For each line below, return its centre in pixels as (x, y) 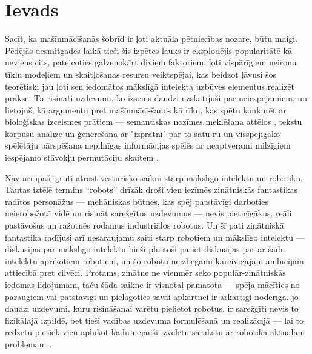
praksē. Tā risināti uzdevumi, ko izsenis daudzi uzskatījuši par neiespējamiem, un (156, 98)
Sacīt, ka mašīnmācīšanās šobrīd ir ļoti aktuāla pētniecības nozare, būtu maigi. (151, 38)
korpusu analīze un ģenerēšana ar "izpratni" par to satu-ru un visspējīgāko (143, 133)
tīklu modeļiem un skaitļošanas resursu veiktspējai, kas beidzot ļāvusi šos (141, 74)
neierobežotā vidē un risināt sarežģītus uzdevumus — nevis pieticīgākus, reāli (148, 213)
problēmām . (28, 343)
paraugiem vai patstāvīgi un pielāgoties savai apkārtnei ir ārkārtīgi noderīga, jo (152, 296)
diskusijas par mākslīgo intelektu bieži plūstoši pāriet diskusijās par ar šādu (145, 249)
